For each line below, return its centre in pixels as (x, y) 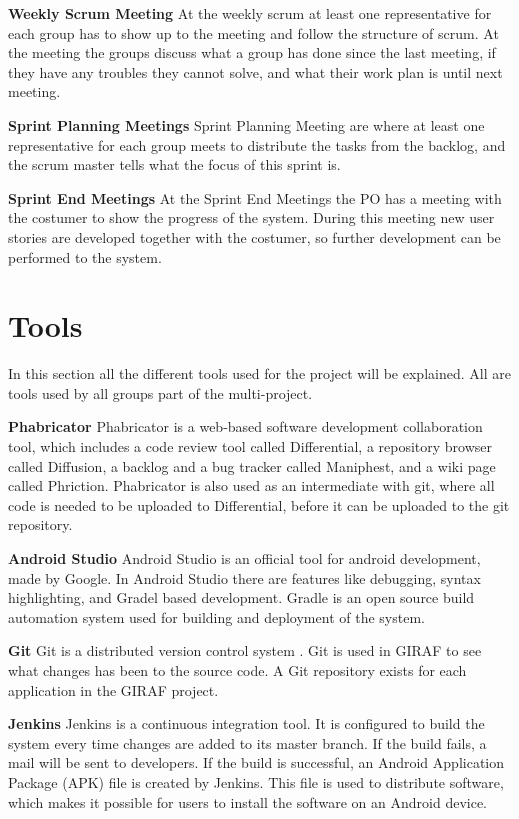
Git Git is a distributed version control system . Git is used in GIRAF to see (245, 650)
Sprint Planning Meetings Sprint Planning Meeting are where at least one (246, 124)
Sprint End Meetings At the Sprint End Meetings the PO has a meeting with (255, 197)
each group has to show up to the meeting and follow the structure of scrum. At (253, 32)
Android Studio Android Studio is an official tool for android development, (244, 558)
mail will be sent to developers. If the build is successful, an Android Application (256, 762)
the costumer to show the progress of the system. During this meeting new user (251, 217)
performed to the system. (85, 256)
